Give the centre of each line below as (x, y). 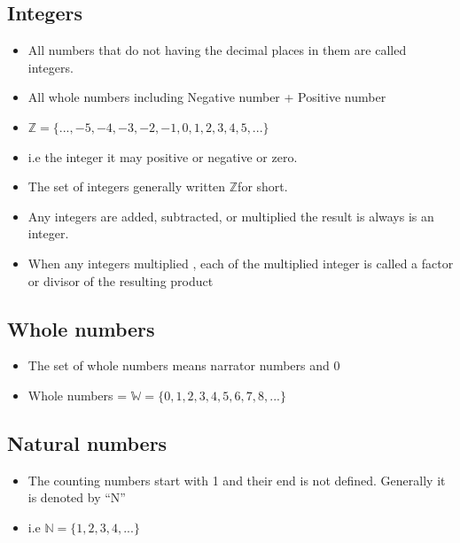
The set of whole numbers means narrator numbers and (179, 365)
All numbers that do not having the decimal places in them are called (217, 50)
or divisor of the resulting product (121, 280)
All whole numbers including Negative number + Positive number (207, 97)
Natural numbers (87, 442)
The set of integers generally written (127, 186)
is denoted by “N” (77, 497)
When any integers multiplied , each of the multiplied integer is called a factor (241, 263)
